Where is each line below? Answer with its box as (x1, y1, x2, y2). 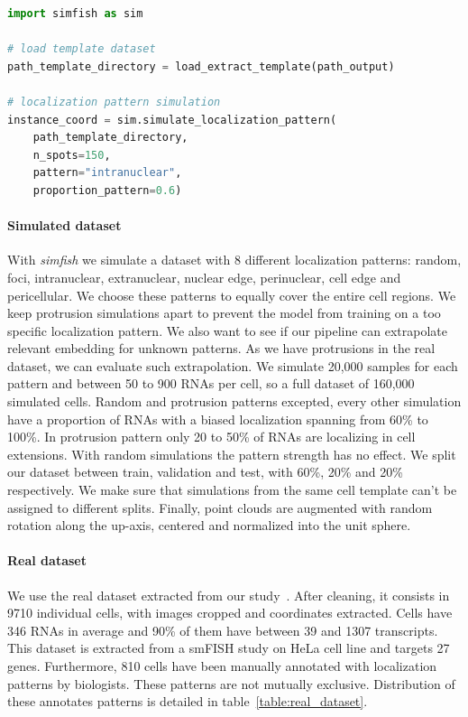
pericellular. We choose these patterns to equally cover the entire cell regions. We (7, 285, 456, 304)
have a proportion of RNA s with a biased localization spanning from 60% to (7, 409, 428, 428)
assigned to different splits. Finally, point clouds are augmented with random (7, 498, 433, 517)
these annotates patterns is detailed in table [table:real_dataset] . (7, 692, 368, 711)
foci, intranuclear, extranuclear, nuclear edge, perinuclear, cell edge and (7, 267, 401, 286)
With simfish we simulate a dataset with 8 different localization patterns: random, (7, 250, 462, 269)
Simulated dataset (7, 216, 122, 235)
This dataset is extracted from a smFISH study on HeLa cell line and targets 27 (7, 638, 450, 657)
